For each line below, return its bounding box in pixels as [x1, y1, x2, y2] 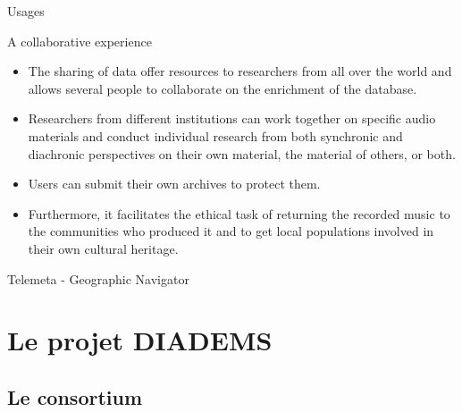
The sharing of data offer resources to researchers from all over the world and [28, 62, 452, 80]
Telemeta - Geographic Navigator [7, 269, 189, 288]
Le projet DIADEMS [7, 322, 273, 358]
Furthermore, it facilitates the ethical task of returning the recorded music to [28, 204, 450, 223]
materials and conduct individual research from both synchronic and [28, 126, 403, 145]
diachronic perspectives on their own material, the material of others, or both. [28, 144, 456, 163]
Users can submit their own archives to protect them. [28, 174, 321, 193]
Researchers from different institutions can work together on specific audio [28, 109, 436, 128]
